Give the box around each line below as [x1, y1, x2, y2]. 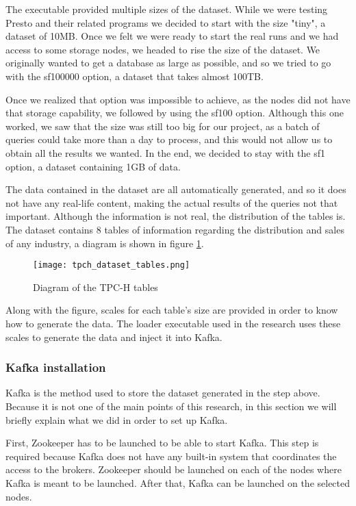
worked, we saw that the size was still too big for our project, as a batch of [5, 118, 320, 133]
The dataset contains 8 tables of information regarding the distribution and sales [5, 222, 344, 236]
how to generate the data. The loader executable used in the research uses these [5, 316, 341, 330]
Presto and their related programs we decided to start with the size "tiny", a [5, 15, 326, 29]
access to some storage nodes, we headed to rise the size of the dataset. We [5, 42, 320, 56]
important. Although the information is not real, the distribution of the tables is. [5, 209, 346, 223]
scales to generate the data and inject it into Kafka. [5, 329, 222, 344]
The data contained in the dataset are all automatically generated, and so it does [5, 182, 346, 197]
